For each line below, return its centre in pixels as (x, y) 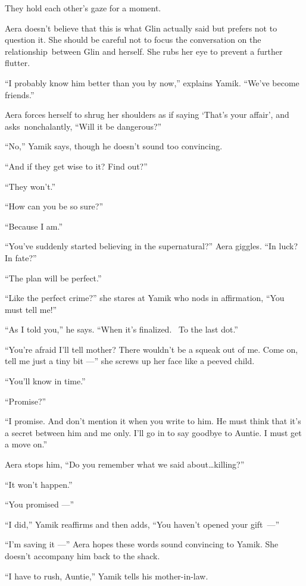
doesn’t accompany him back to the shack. (82, 556)
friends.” (20, 94)
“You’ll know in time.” (45, 381)
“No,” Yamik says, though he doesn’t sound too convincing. (114, 146)
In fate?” (21, 257)
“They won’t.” (30, 186)
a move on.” (26, 444)
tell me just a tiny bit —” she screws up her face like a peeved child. (130, 361)
